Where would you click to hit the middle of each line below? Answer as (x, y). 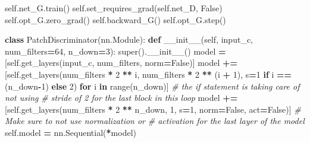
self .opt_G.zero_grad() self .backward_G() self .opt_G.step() (115, 19)
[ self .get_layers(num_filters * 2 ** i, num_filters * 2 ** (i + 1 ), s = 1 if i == (148, 74)
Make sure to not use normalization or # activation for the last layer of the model (155, 121)
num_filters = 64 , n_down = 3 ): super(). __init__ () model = (115, 51)
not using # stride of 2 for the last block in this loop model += (121, 98)
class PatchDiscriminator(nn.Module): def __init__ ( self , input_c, (129, 39)
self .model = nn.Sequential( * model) (71, 132)
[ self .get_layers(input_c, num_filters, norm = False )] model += (121, 63)
